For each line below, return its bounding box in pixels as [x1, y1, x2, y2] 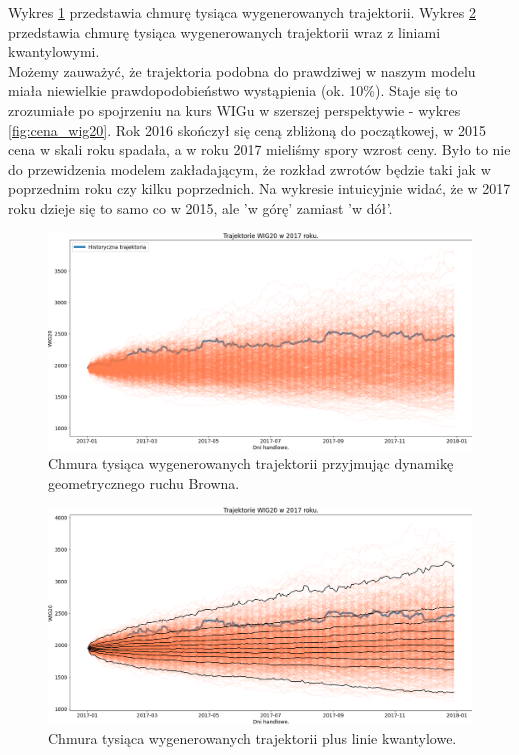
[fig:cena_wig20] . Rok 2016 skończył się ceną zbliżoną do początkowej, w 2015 [8, 119, 486, 140]
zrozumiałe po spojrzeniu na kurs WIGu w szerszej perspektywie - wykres [8, 99, 461, 120]
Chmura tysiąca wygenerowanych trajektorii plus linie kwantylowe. [48, 728, 457, 749]
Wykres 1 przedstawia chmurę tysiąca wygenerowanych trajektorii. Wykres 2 [8, 2, 477, 22]
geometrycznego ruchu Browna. [48, 472, 240, 493]
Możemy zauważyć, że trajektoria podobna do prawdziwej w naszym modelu [8, 60, 476, 81]
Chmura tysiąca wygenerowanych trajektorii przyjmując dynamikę [48, 453, 454, 474]
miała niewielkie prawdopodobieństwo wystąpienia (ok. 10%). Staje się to [8, 80, 458, 101]
